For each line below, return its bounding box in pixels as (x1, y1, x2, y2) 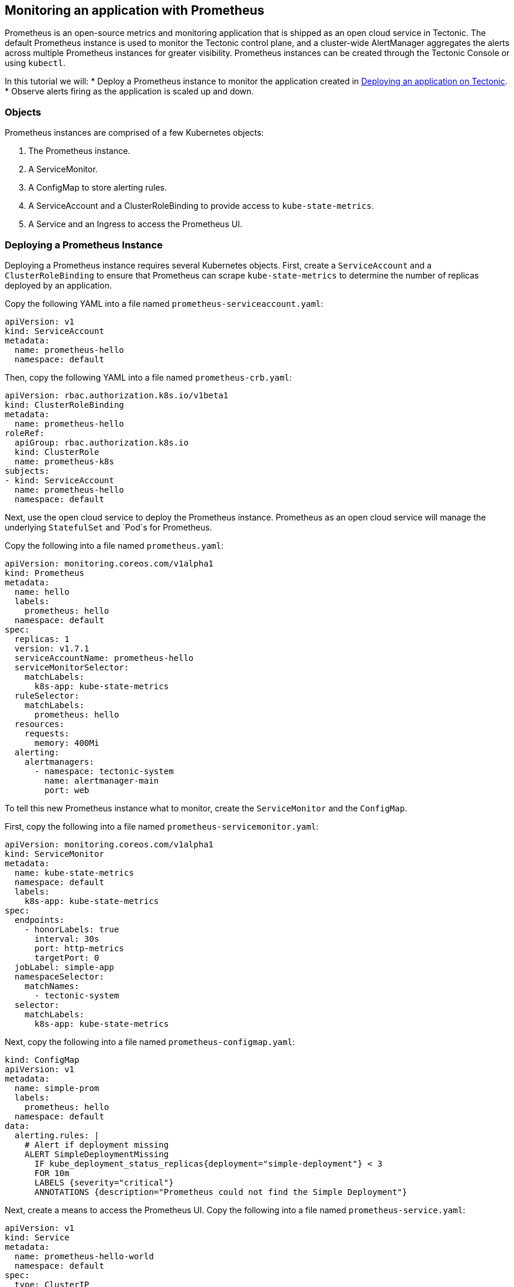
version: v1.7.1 (14, 643, 90, 653)
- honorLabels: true (24, 924, 119, 934)
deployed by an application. (5, 280, 112, 290)
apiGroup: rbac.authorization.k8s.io (14, 437, 189, 447)
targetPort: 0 (34, 952, 100, 962)
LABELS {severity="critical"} (34, 1177, 174, 1187)
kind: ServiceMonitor (5, 849, 104, 859)
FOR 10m (34, 1168, 70, 1178)
